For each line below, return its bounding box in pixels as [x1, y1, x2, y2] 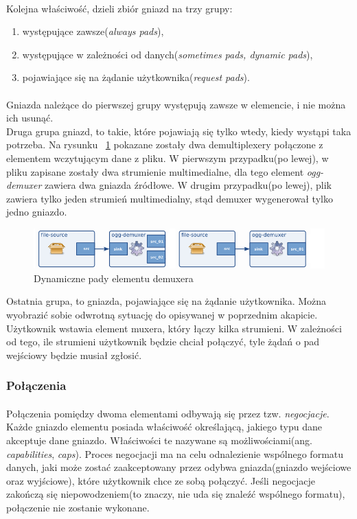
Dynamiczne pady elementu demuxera [34, 270, 194, 285]
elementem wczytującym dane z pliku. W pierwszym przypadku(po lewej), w [6, 150, 329, 165]
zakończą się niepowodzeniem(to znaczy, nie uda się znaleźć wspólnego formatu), [6, 487, 345, 501]
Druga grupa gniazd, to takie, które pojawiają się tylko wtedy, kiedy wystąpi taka [6, 124, 352, 138]
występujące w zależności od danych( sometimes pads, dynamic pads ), [22, 47, 313, 61]
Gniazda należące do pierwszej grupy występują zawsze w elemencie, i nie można [6, 97, 346, 111]
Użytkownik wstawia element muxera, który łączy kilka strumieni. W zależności [6, 321, 342, 335]
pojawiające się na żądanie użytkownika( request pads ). [22, 70, 250, 84]
